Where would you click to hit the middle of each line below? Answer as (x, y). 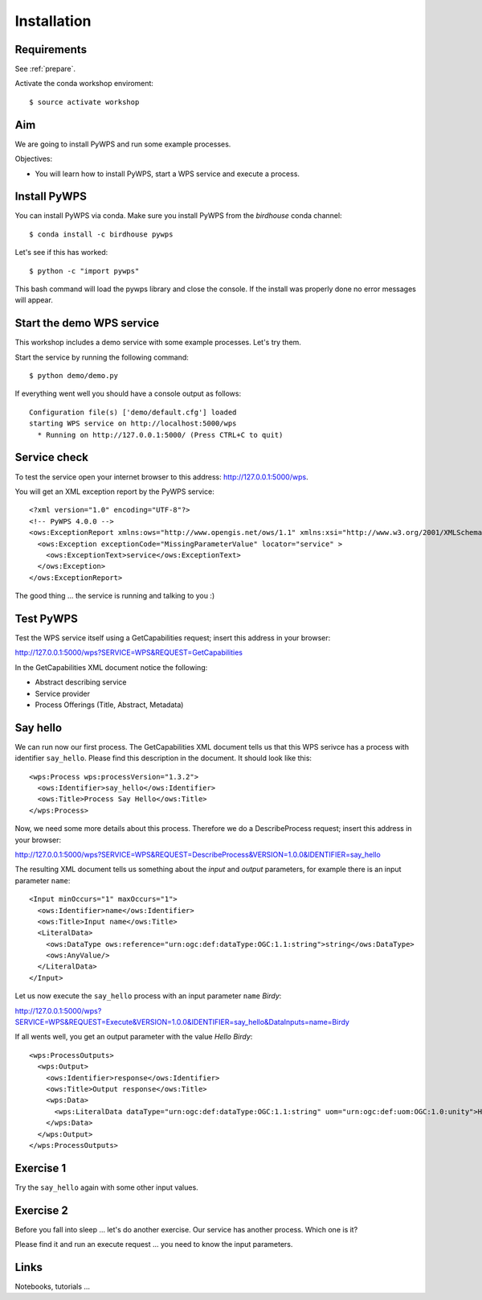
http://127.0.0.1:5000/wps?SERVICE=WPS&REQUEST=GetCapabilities (129, 652)
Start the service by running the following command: (102, 357)
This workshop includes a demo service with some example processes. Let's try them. (158, 343)
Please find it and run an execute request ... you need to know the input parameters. (154, 1244)
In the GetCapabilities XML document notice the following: (111, 667)
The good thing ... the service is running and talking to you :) (115, 596)
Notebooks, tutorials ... (53, 1286)
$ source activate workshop (84, 102)
